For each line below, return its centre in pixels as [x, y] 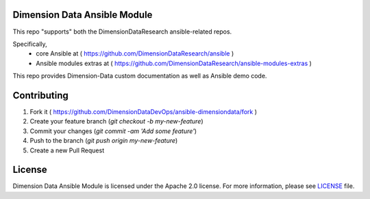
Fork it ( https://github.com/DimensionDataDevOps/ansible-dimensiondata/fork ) [143, 112]
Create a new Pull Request [67, 150]
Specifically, [30, 44]
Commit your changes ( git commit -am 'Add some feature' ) [113, 131]
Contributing [40, 95]
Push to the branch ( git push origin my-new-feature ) [104, 141]
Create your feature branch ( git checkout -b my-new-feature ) [116, 121]
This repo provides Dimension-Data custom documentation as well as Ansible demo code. [140, 76]
